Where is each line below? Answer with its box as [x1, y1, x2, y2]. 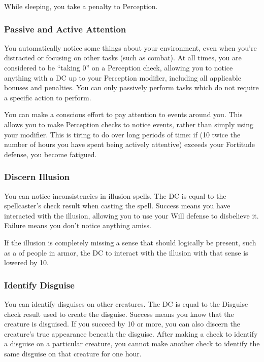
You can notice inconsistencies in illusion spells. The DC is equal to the [4, 190, 226, 201]
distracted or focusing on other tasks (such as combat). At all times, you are [4, 52, 242, 63]
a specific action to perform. [4, 92, 91, 102]
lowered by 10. [4, 257, 49, 268]
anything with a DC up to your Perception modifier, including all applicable [4, 72, 241, 83]
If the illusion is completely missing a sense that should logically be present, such [4, 237, 256, 247]
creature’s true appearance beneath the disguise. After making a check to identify [4, 328, 258, 339]
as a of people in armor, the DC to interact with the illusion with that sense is [4, 247, 248, 258]
